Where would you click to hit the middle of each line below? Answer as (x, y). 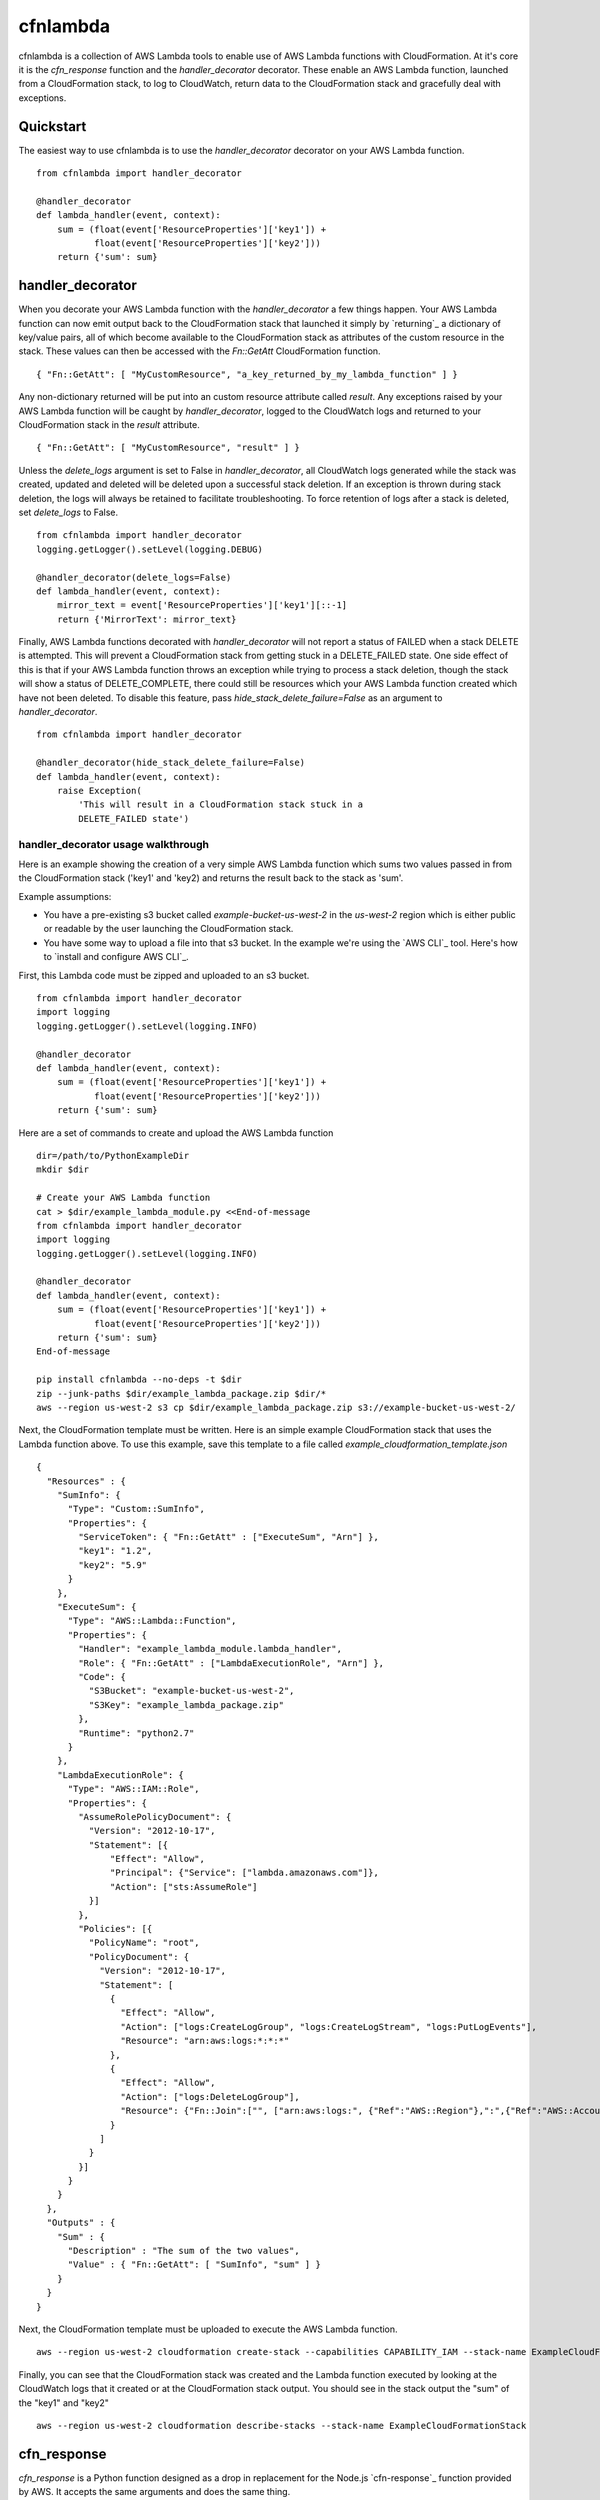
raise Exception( (99, 790)
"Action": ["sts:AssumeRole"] (184, 1886)
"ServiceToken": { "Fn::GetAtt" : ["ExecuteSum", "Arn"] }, (228, 1537)
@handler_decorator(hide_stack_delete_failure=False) (170, 763)
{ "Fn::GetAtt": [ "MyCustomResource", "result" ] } (168, 448)
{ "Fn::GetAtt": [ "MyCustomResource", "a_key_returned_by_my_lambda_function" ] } (247, 374)
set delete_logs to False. (68, 512)
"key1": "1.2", (115, 1551)
